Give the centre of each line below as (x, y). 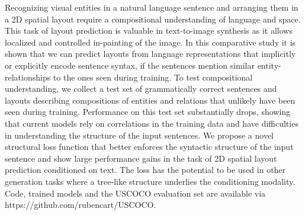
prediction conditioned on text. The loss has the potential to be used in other (145, 170)
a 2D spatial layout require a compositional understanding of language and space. (153, 19)
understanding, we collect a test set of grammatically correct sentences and (141, 89)
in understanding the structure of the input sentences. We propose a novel (139, 135)
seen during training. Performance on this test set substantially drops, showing (148, 112)
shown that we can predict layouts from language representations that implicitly (150, 54)
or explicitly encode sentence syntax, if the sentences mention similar (130, 65)
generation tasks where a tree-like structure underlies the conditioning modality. (150, 181)
